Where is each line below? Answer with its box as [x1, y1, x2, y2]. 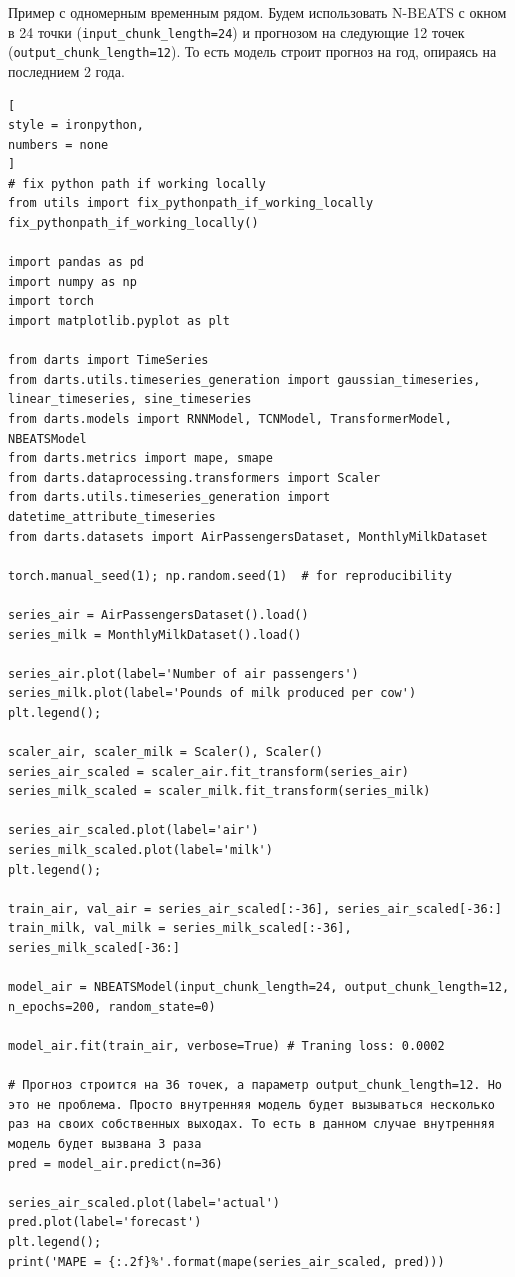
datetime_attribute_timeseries [8, 509, 216, 524]
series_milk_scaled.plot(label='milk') [8, 843, 273, 858]
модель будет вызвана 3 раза [8, 1136, 202, 1151]
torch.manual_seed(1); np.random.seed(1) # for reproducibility [8, 568, 452, 583]
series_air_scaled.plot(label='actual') [8, 1195, 281, 1210]
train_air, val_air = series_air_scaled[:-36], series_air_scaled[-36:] [8, 901, 502, 916]
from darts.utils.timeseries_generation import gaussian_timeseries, [8, 372, 481, 387]
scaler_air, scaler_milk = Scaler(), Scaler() [8, 745, 323, 760]
